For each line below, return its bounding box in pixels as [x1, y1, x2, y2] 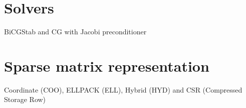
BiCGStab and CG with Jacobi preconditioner [4, 26, 147, 37]
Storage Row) [4, 94, 46, 105]
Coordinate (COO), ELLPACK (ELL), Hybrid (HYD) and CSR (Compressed [4, 84, 242, 95]
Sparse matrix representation [4, 55, 209, 76]
